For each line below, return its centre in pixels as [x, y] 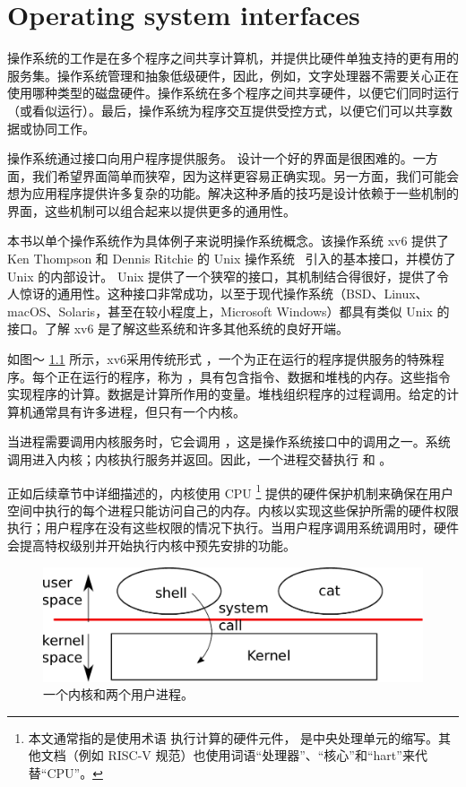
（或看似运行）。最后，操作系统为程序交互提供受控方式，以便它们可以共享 [224, 110]
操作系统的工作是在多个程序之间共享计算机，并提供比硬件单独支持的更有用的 [233, 58]
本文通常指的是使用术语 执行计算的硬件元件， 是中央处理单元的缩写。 [233, 737]
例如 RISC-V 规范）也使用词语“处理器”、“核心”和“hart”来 [246, 755]
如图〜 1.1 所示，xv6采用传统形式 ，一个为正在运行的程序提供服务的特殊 [220, 359]
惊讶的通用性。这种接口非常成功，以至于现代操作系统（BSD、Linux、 [224, 294]
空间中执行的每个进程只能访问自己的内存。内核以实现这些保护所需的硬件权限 [233, 510]
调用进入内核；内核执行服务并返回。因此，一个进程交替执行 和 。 [200, 459]
